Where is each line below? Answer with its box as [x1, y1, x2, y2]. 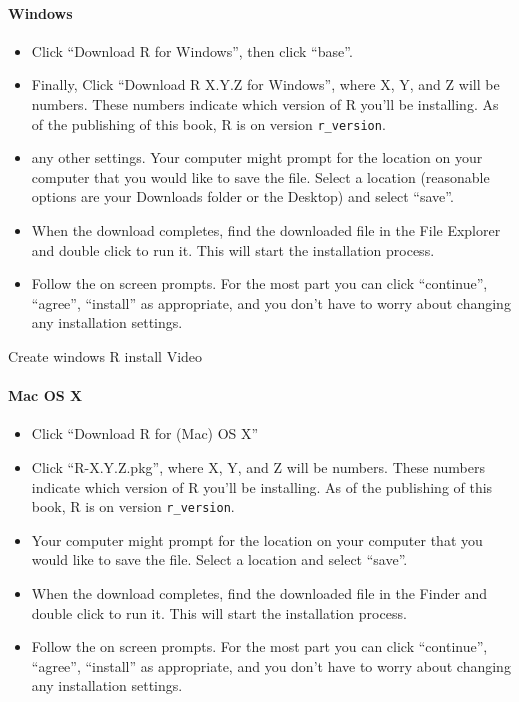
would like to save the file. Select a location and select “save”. [31, 549, 408, 570]
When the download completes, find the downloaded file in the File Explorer [31, 220, 501, 241]
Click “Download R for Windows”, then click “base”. [31, 40, 353, 61]
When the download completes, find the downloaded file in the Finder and [31, 583, 488, 603]
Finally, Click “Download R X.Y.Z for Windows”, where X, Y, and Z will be [31, 74, 500, 95]
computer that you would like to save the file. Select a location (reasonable [31, 166, 490, 187]
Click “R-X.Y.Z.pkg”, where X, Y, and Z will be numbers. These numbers [31, 456, 485, 477]
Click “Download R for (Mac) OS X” [31, 423, 259, 444]
